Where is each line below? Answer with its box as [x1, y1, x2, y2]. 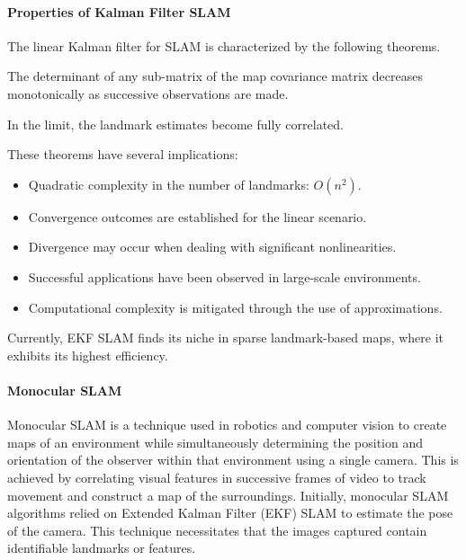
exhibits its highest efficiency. [7, 345, 168, 364]
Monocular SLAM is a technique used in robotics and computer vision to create [7, 415, 447, 434]
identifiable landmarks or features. [7, 538, 196, 557]
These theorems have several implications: [7, 145, 238, 164]
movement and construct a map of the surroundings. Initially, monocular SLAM [7, 485, 449, 504]
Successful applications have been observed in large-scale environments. [28, 267, 421, 286]
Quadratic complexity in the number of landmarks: [28, 174, 309, 193]
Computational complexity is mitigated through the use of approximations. [28, 298, 443, 316]
